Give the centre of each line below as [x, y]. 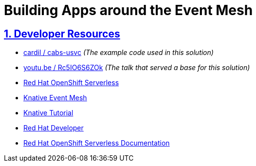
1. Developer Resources [62, 34]
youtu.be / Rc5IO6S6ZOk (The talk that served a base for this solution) [137, 68]
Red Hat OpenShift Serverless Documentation [97, 143]
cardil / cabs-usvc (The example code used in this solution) [119, 53]
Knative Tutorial [48, 113]
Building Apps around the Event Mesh [128, 10]
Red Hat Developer [54, 128]
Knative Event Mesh [55, 98]
